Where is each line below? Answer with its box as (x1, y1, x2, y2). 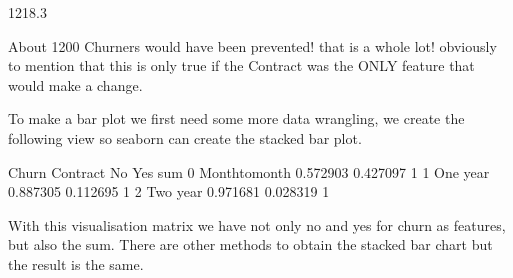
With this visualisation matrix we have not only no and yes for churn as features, (8, 214, 506, 235)
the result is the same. (8, 253, 144, 274)
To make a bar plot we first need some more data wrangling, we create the (8, 108, 465, 129)
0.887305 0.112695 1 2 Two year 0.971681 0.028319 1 (8, 181, 330, 202)
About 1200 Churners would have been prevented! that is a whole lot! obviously (8, 35, 497, 56)
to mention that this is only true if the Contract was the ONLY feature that (8, 55, 475, 76)
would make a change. (8, 74, 143, 95)
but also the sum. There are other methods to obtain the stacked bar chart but (8, 234, 493, 255)
